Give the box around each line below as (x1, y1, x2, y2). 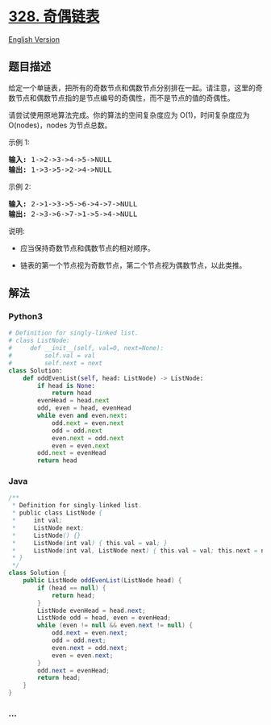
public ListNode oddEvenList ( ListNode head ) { (23, 577, 182, 585)
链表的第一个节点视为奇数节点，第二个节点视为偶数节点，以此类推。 (19, 260, 247, 270)
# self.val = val (8, 352, 95, 360)
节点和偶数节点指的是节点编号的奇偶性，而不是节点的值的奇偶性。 (15, 93, 235, 102)
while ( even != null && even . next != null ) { (37, 622, 194, 630)
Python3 (8, 311, 43, 323)
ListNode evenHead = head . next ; (37, 606, 147, 615)
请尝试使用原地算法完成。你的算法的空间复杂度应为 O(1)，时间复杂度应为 (8, 110, 250, 119)
